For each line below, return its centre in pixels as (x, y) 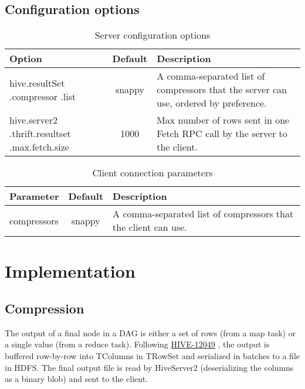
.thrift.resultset (40, 134)
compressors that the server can (222, 90)
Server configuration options (152, 35)
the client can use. (150, 227)
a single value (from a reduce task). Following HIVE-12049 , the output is (137, 344)
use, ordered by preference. (212, 103)
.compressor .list (43, 96)
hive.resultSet (37, 83)
